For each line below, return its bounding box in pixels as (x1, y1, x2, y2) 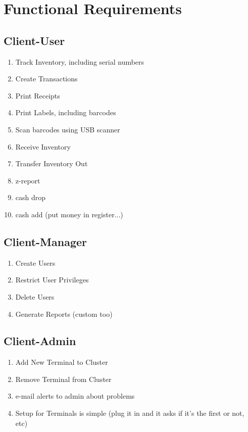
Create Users (15, 257, 56, 268)
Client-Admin (4, 333, 76, 349)
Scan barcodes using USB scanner (15, 124, 120, 134)
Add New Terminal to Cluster (15, 357, 108, 367)
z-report (15, 175, 40, 185)
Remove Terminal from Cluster (15, 373, 112, 384)
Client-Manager (4, 233, 87, 249)
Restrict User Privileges (15, 274, 89, 285)
